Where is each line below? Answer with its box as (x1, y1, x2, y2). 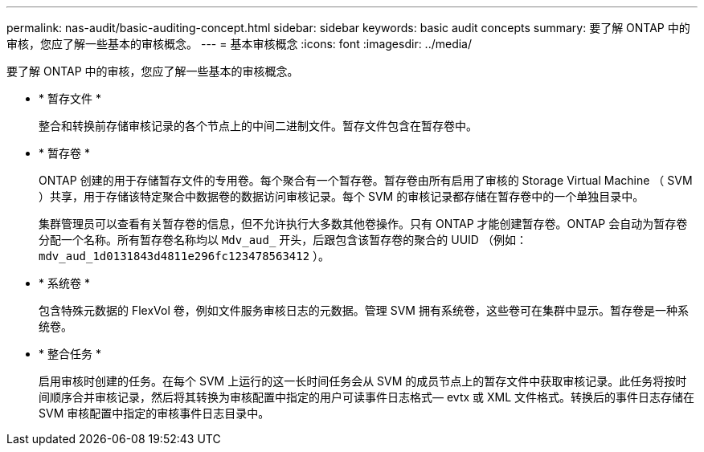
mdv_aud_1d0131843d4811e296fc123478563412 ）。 (39, 249, 330, 263)
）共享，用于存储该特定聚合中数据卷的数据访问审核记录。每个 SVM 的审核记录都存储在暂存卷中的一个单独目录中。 (39, 189, 645, 203)
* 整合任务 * (39, 347, 101, 360)
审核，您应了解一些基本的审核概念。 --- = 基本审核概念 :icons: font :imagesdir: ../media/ (6, 37, 473, 51)
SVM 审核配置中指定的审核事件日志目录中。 (39, 406, 270, 420)
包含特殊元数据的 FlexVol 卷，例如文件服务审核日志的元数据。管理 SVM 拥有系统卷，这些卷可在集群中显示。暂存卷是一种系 (39, 303, 689, 317)
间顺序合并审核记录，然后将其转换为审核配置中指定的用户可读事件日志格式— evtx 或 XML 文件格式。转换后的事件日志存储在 (39, 390, 695, 404)
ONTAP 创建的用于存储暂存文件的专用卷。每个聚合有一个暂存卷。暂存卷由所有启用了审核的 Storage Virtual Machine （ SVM (39, 173, 693, 187)
